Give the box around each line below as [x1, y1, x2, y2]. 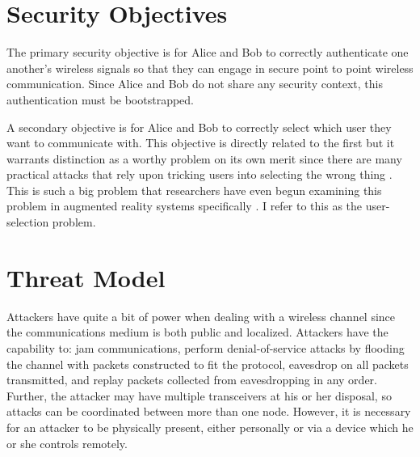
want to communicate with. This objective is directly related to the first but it [6, 134, 395, 151]
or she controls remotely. [6, 434, 128, 451]
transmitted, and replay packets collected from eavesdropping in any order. [6, 371, 377, 388]
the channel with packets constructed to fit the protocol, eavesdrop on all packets [6, 355, 409, 372]
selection [6, 214, 49, 231]
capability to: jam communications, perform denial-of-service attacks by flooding [6, 339, 405, 356]
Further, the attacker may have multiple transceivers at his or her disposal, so [6, 387, 392, 404]
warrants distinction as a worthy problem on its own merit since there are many [6, 150, 402, 167]
